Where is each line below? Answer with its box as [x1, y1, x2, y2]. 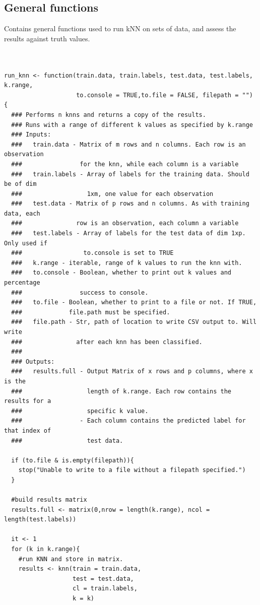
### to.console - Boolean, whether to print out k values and [11, 269, 232, 277]
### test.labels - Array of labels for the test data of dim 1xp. [11, 230, 246, 237]
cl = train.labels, [73, 585, 138, 592]
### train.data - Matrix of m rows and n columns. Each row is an [11, 141, 246, 148]
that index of [4, 427, 51, 434]
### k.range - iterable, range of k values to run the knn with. [11, 259, 242, 266]
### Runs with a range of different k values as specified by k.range [11, 121, 253, 128]
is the [4, 377, 26, 385]
